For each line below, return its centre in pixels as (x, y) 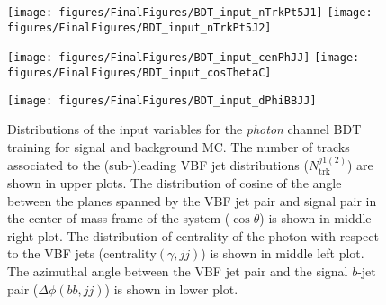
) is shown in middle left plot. (283, 253)
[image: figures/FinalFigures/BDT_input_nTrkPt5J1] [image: (190, 13)
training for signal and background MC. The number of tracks (179, 146)
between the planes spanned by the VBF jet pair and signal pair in (192, 200)
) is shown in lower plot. (171, 288)
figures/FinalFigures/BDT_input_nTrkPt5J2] (139, 27)
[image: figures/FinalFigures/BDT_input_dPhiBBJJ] (162, 100)
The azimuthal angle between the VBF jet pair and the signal (178, 270)
